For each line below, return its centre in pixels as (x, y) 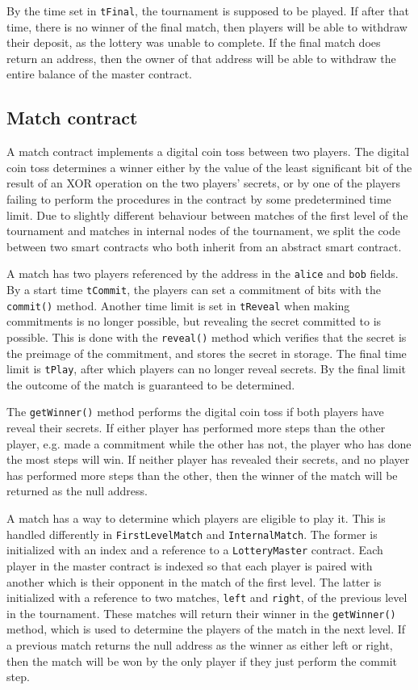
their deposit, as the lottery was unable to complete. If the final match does (194, 42)
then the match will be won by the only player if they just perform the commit (202, 661)
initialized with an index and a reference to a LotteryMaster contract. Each (195, 550)
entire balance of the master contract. (100, 74)
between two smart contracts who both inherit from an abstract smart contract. (204, 246)
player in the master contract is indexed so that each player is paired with (190, 565)
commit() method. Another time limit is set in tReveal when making (178, 305)
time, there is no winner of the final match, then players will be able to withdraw (207, 26)
